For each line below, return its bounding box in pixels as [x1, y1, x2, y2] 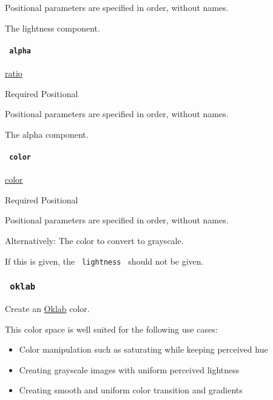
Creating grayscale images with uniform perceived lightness [19, 363, 240, 376]
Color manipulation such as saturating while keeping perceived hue [19, 343, 268, 356]
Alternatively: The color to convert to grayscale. [5, 234, 184, 247]
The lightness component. [5, 21, 100, 34]
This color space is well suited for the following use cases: [5, 322, 218, 335]
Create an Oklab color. [5, 302, 90, 315]
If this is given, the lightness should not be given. [5, 254, 204, 267]
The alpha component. [5, 127, 89, 140]
